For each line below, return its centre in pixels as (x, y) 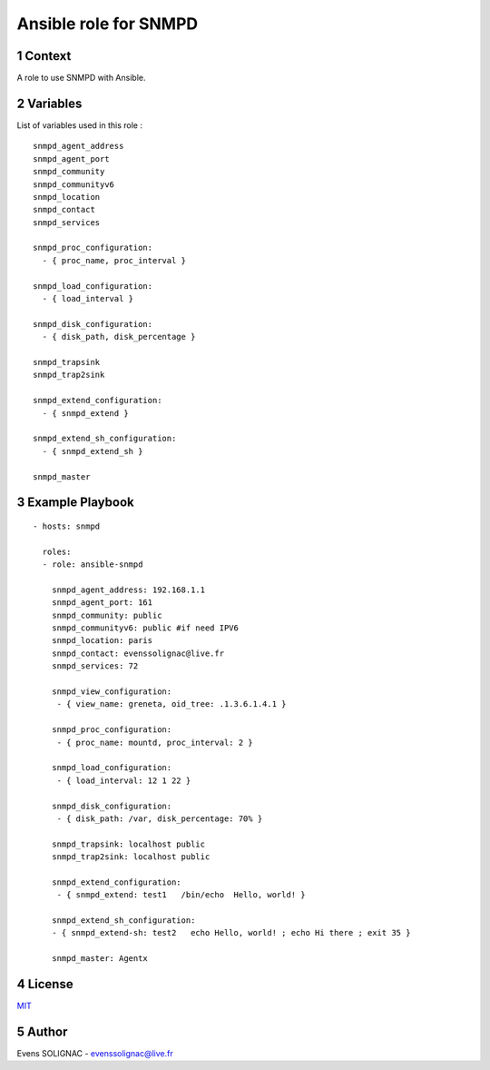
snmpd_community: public (107, 615)
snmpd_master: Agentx (100, 959)
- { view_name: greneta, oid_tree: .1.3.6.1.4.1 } (171, 704)
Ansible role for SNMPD (108, 24)
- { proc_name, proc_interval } (114, 260)
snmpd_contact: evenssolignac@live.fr (138, 653)
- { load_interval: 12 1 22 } (124, 780)
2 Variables (49, 103)
